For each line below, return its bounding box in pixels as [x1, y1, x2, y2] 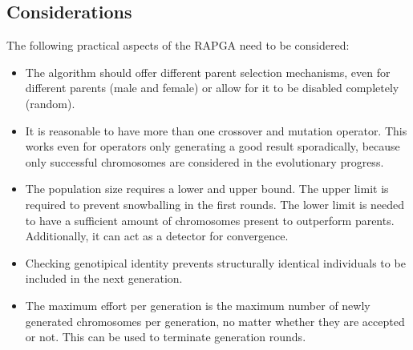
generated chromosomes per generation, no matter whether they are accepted [25, 312, 405, 329]
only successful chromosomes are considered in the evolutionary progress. [25, 153, 384, 170]
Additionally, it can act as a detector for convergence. [25, 227, 289, 244]
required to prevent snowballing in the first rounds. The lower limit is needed [25, 195, 405, 212]
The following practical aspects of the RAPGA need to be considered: [6, 37, 350, 54]
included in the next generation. [25, 270, 183, 287]
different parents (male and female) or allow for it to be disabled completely [25, 79, 399, 96]
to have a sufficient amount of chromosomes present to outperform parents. [25, 211, 395, 228]
